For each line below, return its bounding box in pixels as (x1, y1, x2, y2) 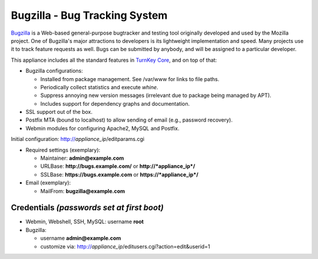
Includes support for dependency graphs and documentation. (40, 100, 190, 107)
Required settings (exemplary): (25, 146, 101, 153)
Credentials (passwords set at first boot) (11, 203, 164, 213)
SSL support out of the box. (25, 109, 93, 116)
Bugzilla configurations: (25, 68, 84, 75)
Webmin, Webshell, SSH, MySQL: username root (25, 218, 144, 226)
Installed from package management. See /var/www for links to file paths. (40, 75, 220, 82)
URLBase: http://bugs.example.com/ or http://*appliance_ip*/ (40, 163, 196, 170)
